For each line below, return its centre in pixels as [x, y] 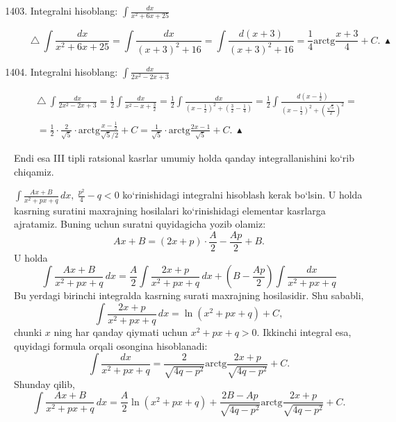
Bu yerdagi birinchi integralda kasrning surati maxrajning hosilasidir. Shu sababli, [189, 295]
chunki [28, 332]
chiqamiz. [34, 171]
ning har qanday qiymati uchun [121, 332]
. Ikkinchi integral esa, [304, 332]
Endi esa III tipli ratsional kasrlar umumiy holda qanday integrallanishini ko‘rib [184, 158]
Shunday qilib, [44, 384]
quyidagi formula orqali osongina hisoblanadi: [111, 345]
